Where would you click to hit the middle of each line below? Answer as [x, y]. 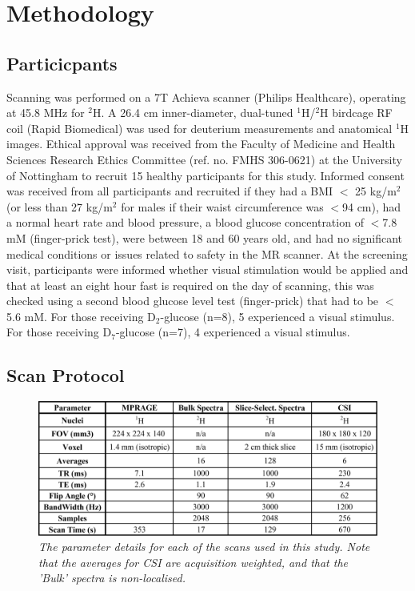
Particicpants [62, 63]
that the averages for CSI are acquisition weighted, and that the [194, 562]
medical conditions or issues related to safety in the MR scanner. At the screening [207, 253]
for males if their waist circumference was [222, 206]
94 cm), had [371, 206]
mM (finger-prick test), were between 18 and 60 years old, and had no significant [205, 237]
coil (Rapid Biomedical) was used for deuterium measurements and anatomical [200, 128]
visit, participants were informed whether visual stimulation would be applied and [207, 269]
